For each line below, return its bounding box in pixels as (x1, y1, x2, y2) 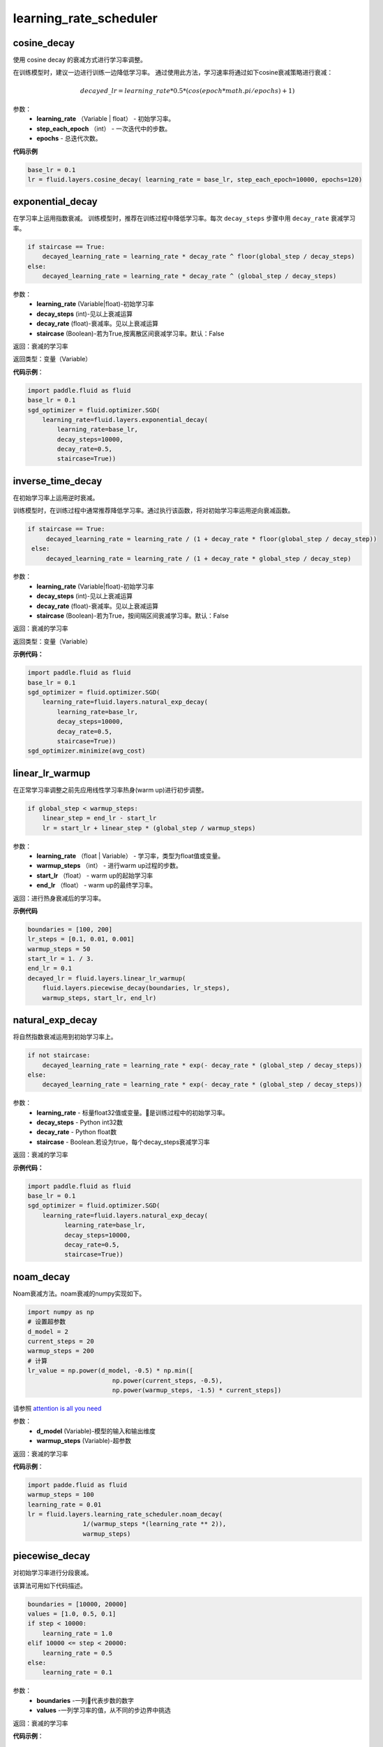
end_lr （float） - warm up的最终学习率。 (36, 881, 157, 890)
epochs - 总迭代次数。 (36, 134, 102, 143)
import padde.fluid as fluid (27, 1481, 128, 1488)
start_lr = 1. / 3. (27, 955, 94, 963)
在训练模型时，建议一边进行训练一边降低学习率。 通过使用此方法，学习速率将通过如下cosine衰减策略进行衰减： (13, 68, 333, 77)
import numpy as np (27, 1307, 94, 1316)
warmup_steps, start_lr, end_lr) (42, 994, 157, 1002)
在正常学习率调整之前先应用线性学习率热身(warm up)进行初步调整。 (13, 785, 209, 794)
